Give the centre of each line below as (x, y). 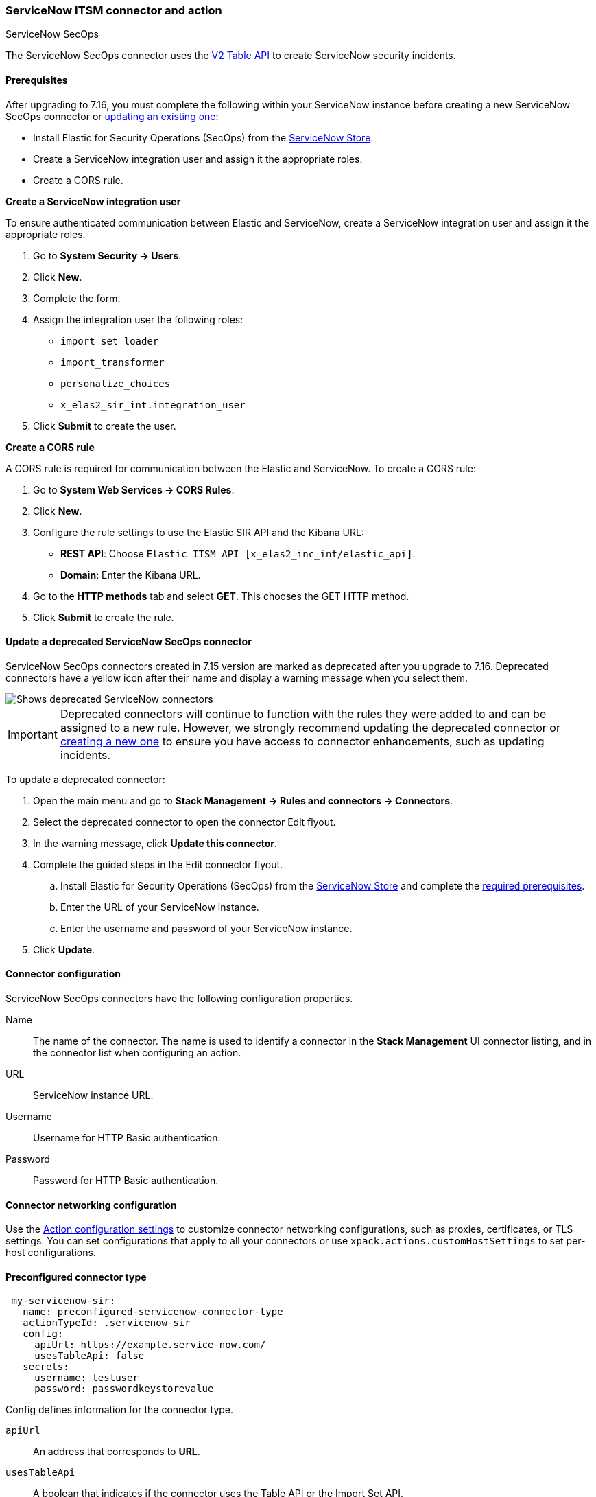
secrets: (46, 1367)
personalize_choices (116, 383)
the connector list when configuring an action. (137, 1053)
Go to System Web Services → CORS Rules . (134, 489)
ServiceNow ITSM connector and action (114, 10)
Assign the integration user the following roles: (138, 319)
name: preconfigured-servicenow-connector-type (153, 1312)
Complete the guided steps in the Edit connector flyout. (158, 864)
